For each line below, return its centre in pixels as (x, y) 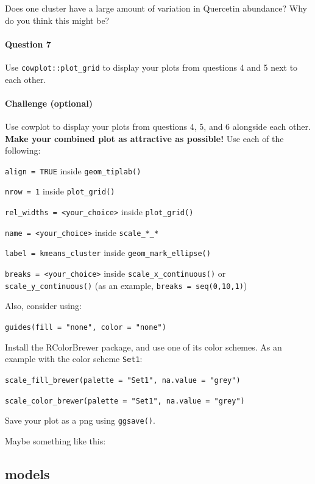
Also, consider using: (43, 306)
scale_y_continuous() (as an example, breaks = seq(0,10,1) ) (126, 285)
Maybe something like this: (55, 440)
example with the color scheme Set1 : (74, 359)
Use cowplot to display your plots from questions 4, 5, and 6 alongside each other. (158, 126)
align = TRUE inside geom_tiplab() (73, 170)
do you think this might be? (57, 20)
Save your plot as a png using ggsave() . (80, 420)
